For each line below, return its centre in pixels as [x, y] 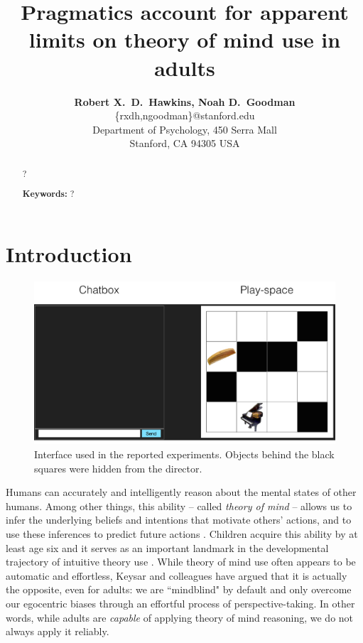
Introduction [69, 253]
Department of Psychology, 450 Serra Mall [185, 129]
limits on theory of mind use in [185, 39]
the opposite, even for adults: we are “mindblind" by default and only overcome [179, 589]
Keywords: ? [48, 194]
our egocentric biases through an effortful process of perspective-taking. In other [180, 603]
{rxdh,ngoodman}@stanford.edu [185, 115]
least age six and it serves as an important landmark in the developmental [167, 547]
